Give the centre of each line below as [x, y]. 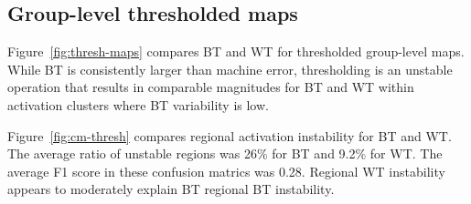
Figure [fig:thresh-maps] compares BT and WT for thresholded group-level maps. [236, 51]
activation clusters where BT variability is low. [138, 104]
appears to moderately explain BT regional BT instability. [171, 189]
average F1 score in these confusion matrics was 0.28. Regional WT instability [226, 171]
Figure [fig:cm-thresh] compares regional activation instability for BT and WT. [230, 135]
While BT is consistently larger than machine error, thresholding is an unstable [230, 69]
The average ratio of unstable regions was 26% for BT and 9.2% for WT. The [225, 153]
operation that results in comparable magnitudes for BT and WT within [211, 87]
